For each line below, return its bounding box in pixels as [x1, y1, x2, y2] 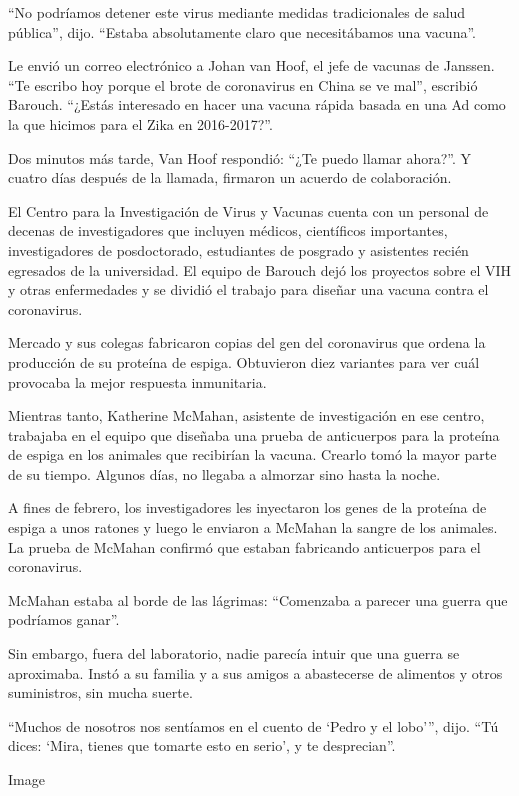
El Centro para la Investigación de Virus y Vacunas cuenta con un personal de [8, 200, 489, 221]
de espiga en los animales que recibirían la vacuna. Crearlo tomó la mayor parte [8, 444, 497, 465]
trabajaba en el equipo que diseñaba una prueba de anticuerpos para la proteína [8, 424, 500, 445]
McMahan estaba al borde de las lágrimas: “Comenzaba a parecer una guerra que [8, 589, 508, 610]
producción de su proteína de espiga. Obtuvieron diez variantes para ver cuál [8, 351, 480, 372]
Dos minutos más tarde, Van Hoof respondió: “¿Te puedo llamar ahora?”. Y [8, 147, 472, 168]
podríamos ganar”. [8, 609, 120, 630]
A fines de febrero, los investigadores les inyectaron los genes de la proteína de [8, 497, 487, 518]
